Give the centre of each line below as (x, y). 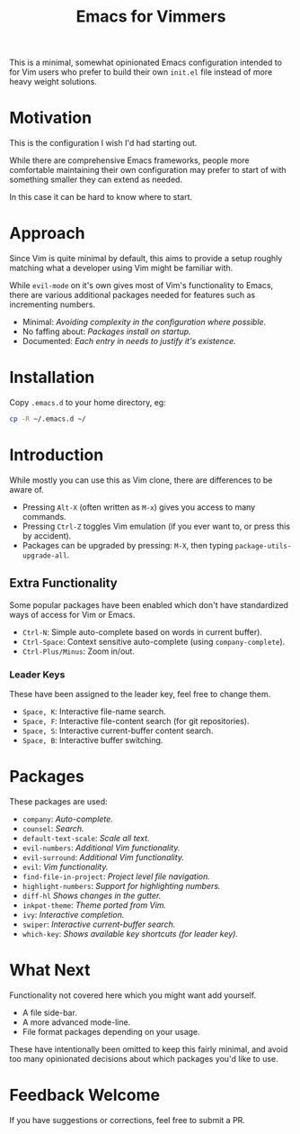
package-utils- (263, 546)
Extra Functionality (64, 583)
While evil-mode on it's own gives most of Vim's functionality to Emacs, (141, 286)
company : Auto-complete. (68, 819)
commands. (44, 516)
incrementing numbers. (53, 304)
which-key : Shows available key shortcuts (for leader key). (130, 933)
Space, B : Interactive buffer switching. (93, 739)
